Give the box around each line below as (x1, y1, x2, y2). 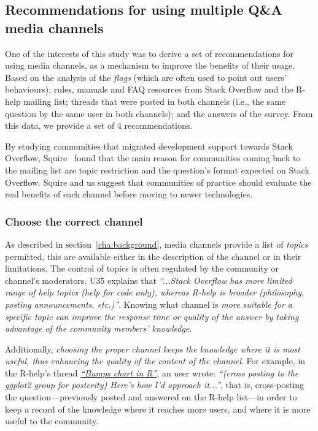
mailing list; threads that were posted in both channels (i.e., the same (23, 94, 286, 107)
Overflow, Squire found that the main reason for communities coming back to (5, 151, 301, 164)
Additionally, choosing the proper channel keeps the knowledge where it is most (5, 342, 300, 355)
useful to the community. (5, 414, 99, 427)
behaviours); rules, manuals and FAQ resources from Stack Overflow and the (5, 83, 293, 96)
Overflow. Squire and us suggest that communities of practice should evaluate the (5, 175, 312, 188)
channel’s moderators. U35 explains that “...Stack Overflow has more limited (5, 273, 292, 286)
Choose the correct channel (5, 213, 143, 229)
